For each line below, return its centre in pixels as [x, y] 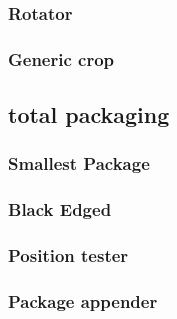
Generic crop [61, 58]
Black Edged [60, 209]
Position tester [68, 255]
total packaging [89, 114]
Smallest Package [79, 163]
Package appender [83, 300]
